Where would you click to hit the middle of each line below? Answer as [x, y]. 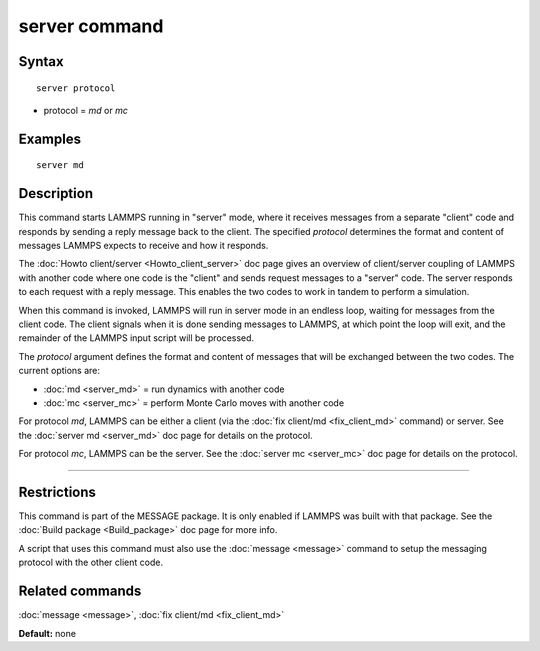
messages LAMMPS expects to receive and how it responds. [143, 246]
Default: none [47, 633]
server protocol [76, 88]
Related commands [80, 591]
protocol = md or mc [86, 110]
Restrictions [57, 491]
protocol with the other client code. [91, 562]
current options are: [59, 371]
